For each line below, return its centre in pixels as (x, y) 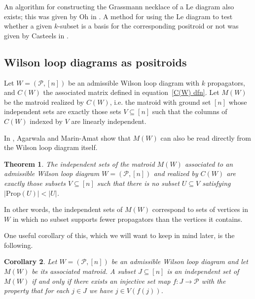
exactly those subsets (35, 183)
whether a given (28, 26)
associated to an (209, 164)
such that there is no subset (138, 183)
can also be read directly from (206, 137)
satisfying (217, 183)
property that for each (37, 290)
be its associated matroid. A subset (84, 271)
